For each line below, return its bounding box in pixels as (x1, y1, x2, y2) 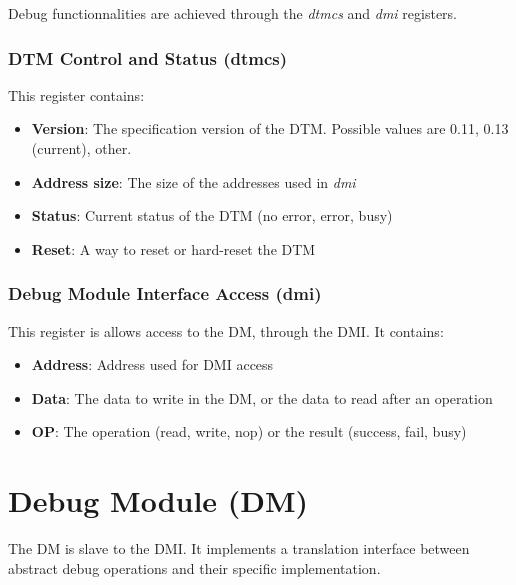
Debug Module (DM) (8, 480, 309, 521)
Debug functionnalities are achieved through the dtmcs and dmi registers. (8, 3, 458, 23)
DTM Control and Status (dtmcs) (8, 45, 288, 70)
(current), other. (31, 138, 132, 158)
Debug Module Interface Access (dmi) (8, 281, 322, 306)
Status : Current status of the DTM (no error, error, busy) (31, 205, 393, 226)
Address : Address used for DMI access (31, 354, 274, 375)
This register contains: (8, 84, 145, 105)
